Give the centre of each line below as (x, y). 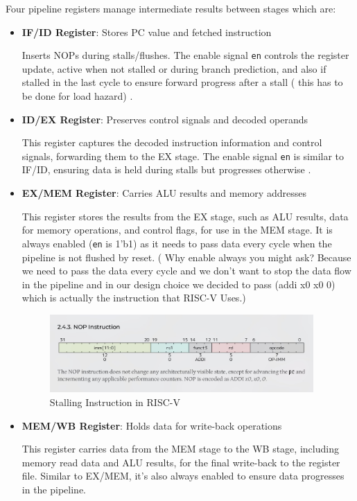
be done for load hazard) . (77, 96)
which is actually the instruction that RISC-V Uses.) (134, 298)
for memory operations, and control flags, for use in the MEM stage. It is (177, 230)
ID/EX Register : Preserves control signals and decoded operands (165, 119)
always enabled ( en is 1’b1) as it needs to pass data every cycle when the (177, 243)
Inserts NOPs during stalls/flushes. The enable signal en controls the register (185, 55)
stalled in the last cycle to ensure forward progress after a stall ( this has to (182, 82)
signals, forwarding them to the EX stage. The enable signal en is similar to (183, 156)
